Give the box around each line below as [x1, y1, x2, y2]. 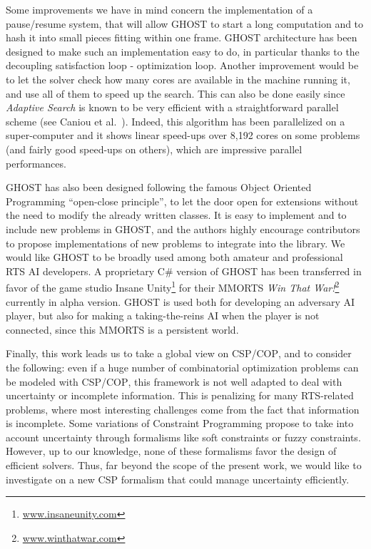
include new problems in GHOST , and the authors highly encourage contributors [6, 221, 360, 236]
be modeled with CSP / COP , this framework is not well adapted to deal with [6, 374, 342, 389]
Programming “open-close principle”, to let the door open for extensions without [6, 193, 359, 208]
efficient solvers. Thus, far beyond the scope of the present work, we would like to [6, 458, 362, 473]
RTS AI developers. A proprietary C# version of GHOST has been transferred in [6, 263, 362, 278]
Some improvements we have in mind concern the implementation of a [6, 2, 313, 16]
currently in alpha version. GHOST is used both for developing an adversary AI [6, 294, 355, 309]
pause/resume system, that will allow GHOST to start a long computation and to [6, 16, 364, 31]
